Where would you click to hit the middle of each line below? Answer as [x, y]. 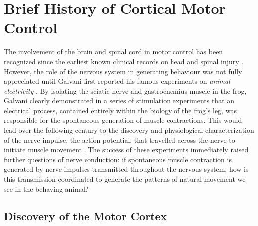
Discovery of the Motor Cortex [86, 215]
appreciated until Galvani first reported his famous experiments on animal [117, 81]
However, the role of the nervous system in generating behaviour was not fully [123, 71]
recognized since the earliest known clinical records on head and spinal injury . [124, 61]
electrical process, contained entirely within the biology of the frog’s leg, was [120, 110]
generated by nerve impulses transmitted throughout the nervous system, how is [126, 169]
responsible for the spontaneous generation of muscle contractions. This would [123, 120]
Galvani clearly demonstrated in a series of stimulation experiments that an [119, 101]
